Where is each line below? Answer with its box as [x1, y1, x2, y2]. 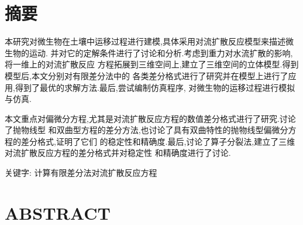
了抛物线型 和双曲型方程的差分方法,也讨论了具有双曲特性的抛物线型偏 [5, 124, 272, 136]
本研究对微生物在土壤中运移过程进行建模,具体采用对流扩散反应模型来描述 [5, 35, 285, 47]
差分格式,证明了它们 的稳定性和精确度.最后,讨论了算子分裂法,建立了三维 [20, 135, 295, 147]
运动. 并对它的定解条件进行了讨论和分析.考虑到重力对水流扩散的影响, [29, 46, 293, 59]
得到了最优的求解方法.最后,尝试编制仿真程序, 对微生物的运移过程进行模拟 [15, 81, 295, 93]
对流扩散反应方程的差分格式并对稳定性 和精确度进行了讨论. [5, 146, 231, 159]
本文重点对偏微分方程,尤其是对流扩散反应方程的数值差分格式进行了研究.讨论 [5, 112, 296, 124]
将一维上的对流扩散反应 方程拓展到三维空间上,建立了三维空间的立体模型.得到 [5, 58, 299, 70]
